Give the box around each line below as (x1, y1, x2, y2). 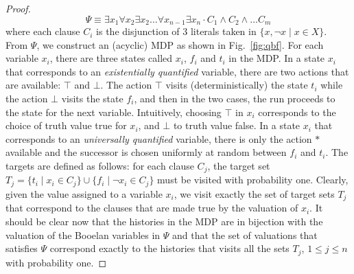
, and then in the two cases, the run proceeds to (134, 91, 335, 106)
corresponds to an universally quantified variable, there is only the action (5, 131, 312, 146)
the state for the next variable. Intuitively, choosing (5, 104, 222, 119)
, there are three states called (49, 51, 173, 65)
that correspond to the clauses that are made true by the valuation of (5, 201, 298, 215)
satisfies (5, 241, 38, 255)
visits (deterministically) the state (165, 78, 308, 92)
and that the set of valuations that (172, 227, 318, 242)
